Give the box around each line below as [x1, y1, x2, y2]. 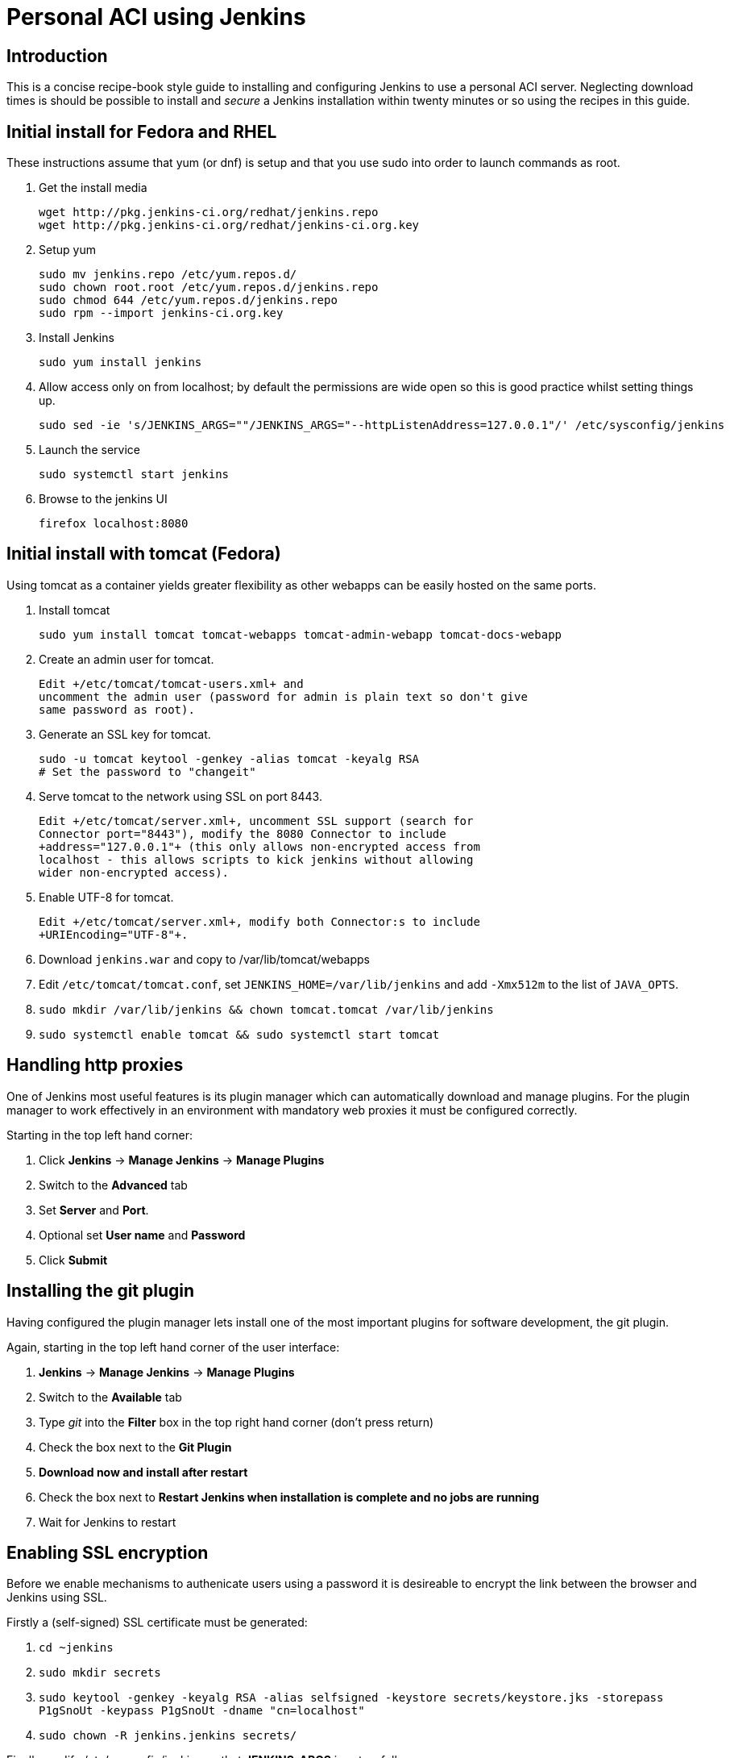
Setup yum [39, 243, 96, 257]
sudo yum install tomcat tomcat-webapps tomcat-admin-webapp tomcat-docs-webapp [39, 627, 562, 641]
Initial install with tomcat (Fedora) [6, 544, 281, 564]
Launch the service [39, 443, 140, 457]
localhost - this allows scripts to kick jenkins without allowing [39, 852, 474, 866]
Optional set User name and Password [39, 1227, 246, 1242]
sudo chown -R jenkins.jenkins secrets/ [39, 1729, 297, 1743]
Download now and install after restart [39, 1464, 248, 1479]
